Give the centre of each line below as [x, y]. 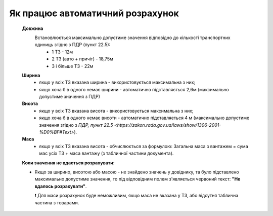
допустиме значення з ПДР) [70, 97]
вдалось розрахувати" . [61, 186]
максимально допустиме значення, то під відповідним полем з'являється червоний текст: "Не [138, 179]
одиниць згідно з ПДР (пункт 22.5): [73, 45]
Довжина [33, 28]
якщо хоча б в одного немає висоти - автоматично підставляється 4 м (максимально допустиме [144, 118]
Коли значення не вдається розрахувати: [68, 163]
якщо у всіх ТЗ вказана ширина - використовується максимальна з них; [117, 82]
